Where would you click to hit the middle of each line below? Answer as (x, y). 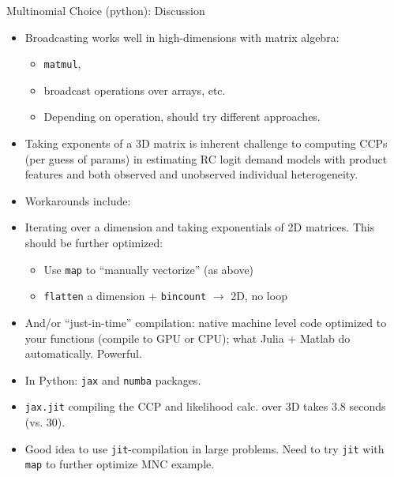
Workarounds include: (78, 200)
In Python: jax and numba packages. (113, 379)
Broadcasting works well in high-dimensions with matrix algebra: (182, 37)
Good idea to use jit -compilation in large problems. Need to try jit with (205, 448)
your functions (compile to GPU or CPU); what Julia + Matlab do (188, 338)
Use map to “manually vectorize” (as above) (149, 269)
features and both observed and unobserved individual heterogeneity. (191, 174)
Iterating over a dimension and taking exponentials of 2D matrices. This (200, 227)
